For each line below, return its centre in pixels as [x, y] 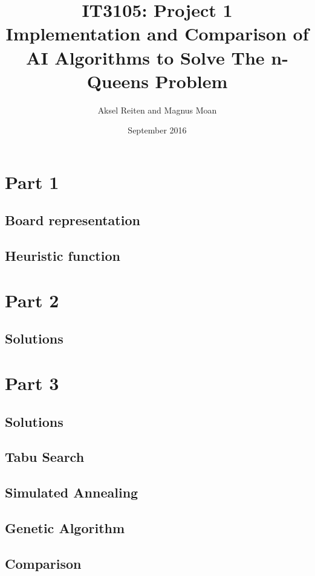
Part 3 [32, 382]
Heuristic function [63, 256]
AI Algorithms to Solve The [145, 57]
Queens [118, 81]
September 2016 [157, 130]
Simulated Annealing [72, 492]
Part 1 [32, 181]
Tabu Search [45, 457]
